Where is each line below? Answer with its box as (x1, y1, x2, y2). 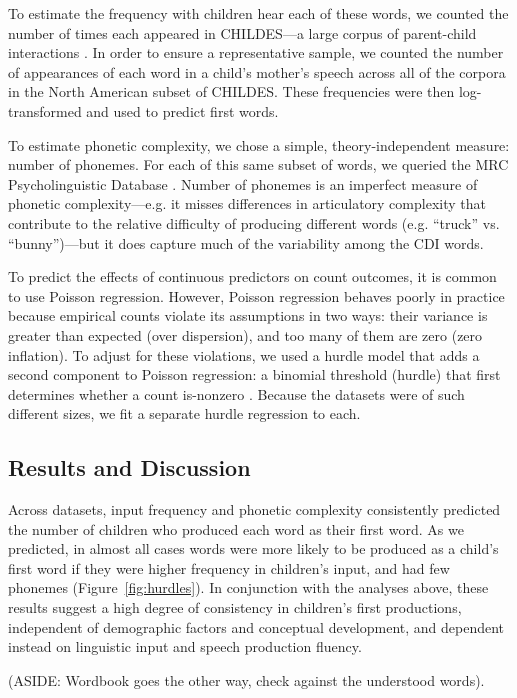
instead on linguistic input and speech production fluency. (8, 636, 362, 657)
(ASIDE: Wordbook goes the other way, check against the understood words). (8, 669, 485, 690)
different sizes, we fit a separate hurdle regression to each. (8, 403, 361, 424)
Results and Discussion (8, 452, 251, 483)
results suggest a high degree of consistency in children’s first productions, (8, 597, 462, 618)
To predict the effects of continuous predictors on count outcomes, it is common (8, 266, 497, 287)
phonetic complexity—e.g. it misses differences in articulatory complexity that (8, 193, 486, 214)
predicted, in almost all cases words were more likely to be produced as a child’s (8, 538, 499, 559)
